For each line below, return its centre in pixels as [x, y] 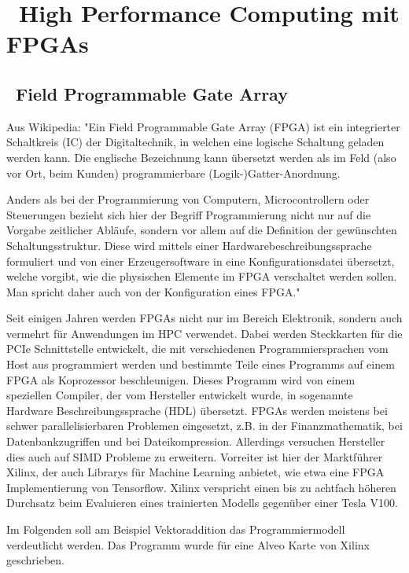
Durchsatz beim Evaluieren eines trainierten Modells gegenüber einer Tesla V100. [202, 503]
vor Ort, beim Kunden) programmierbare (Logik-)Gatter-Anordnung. [173, 173]
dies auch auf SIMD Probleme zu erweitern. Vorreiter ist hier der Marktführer [195, 456]
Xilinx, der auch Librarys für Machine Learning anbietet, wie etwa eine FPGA [195, 472]
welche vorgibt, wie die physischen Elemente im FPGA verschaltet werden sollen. [202, 276]
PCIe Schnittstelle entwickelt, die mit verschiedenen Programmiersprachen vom [197, 349]
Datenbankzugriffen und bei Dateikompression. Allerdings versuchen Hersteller [196, 441]
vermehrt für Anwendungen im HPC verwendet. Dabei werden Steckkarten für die [204, 333]
